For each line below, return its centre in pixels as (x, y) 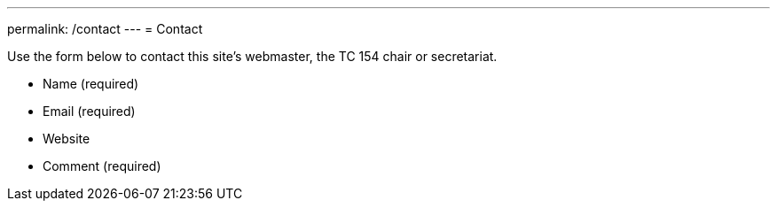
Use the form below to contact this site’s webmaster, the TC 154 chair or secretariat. (252, 56)
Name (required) (91, 84)
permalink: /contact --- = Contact (105, 29)
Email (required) (89, 111)
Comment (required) (102, 166)
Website (67, 139)
